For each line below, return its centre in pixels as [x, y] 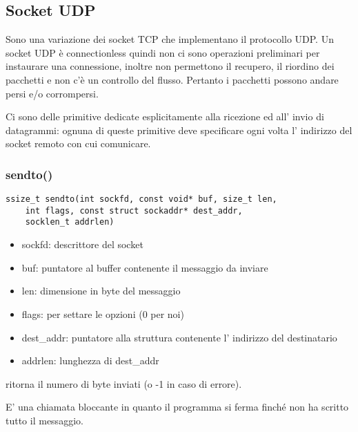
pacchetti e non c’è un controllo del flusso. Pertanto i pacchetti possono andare [172, 79]
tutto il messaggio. [44, 420]
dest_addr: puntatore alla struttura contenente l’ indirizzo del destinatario [179, 337]
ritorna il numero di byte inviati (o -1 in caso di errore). [124, 383]
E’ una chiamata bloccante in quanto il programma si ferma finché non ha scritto [177, 407]
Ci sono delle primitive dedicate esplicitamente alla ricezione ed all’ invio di [165, 116]
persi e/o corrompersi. [52, 93]
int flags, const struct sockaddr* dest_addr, [134, 210]
